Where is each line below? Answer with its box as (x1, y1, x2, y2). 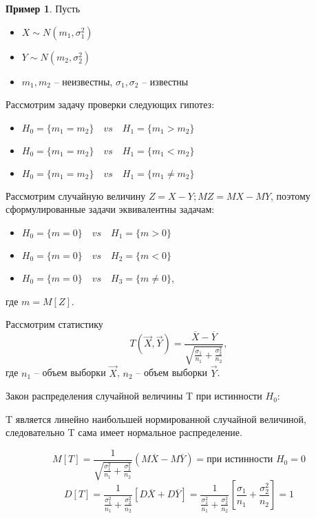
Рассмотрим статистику (6, 317, 103, 331)
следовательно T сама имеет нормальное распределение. (6, 425, 242, 439)
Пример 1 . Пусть (6, 1, 81, 15)
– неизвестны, (54, 74, 113, 88)
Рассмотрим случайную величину (6, 188, 146, 203)
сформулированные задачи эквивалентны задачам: (6, 202, 215, 216)
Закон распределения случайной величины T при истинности (6, 388, 262, 403)
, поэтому (271, 188, 310, 203)
